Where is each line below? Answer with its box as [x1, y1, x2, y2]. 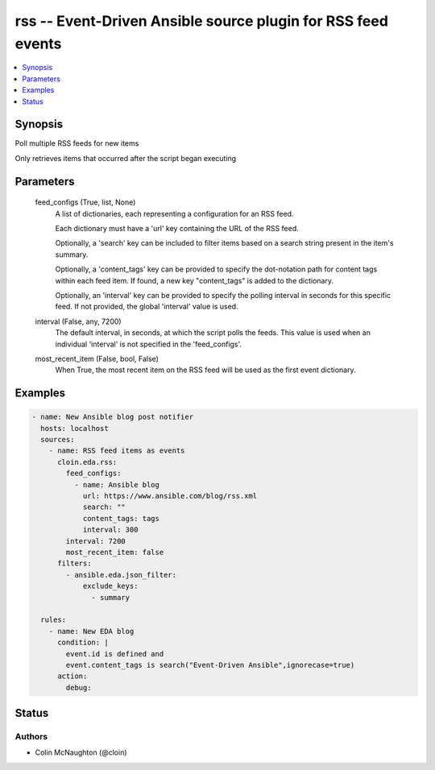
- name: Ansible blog [73, 480, 160, 489]
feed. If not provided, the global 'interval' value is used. [55, 302, 238, 312]
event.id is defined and [65, 649, 164, 658]
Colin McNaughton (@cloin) [35, 747, 128, 757]
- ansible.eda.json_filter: [65, 570, 177, 579]
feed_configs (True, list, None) [35, 197, 136, 207]
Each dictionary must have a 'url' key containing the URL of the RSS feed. [55, 224, 300, 233]
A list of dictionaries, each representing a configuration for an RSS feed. [55, 209, 294, 218]
